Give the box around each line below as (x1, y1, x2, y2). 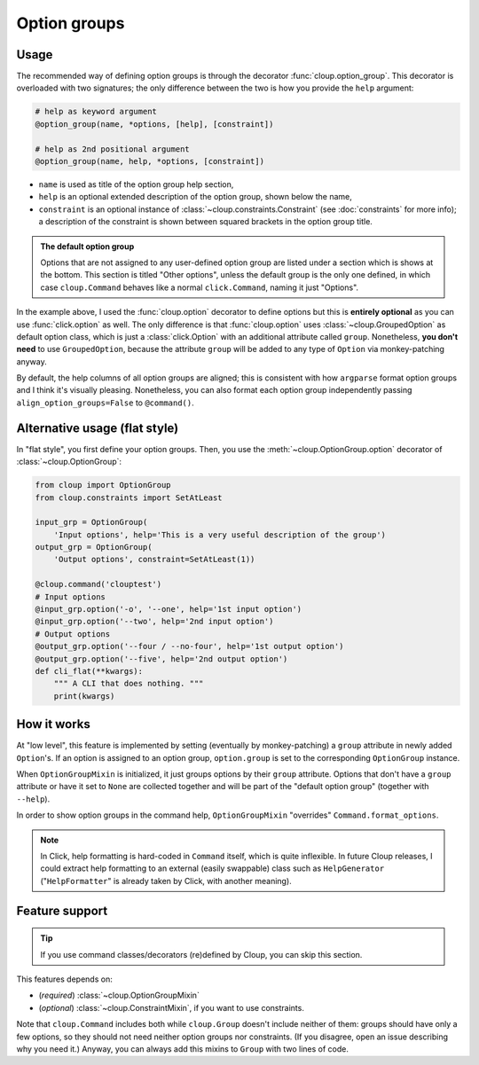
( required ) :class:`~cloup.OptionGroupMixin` (38, 990, 200, 1001)
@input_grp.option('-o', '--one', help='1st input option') (35, 604, 302, 615)
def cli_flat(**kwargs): (35, 666, 144, 676)
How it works (16, 717, 90, 732)
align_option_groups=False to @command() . (16, 397, 194, 408)
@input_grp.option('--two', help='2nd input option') (35, 616, 274, 627)
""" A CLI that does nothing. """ (53, 678, 204, 689)
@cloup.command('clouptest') (35, 579, 162, 590)
